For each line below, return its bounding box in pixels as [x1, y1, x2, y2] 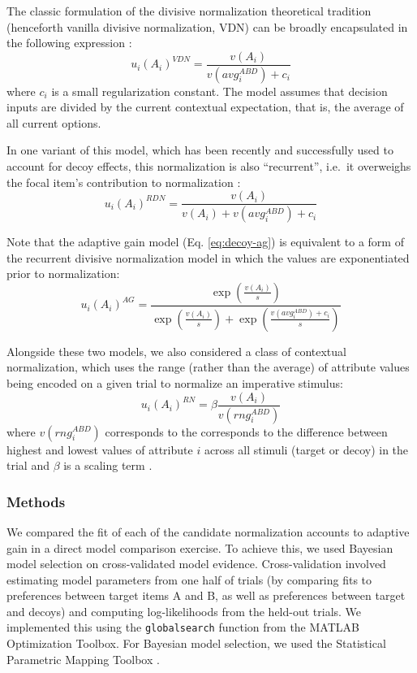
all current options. [6, 114, 101, 131]
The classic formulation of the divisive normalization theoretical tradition [6, 2, 372, 19]
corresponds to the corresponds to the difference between [105, 423, 388, 440]
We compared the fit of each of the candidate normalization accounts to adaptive [6, 523, 410, 540]
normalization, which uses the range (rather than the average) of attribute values [6, 358, 410, 376]
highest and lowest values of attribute [6, 441, 193, 458]
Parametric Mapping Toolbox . [6, 650, 160, 667]
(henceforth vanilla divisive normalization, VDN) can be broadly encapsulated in [6, 18, 408, 35]
